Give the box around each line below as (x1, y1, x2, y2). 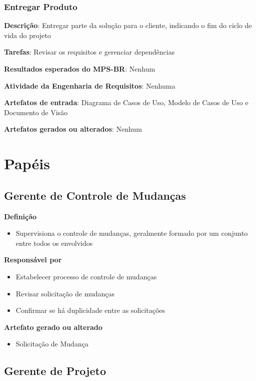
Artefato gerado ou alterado (4, 321, 102, 332)
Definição (4, 211, 37, 221)
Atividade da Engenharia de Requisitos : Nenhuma (4, 80, 175, 91)
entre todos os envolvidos (15, 237, 93, 248)
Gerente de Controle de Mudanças (4, 187, 186, 203)
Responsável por (4, 254, 62, 265)
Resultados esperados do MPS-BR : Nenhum (4, 64, 155, 74)
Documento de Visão (4, 107, 68, 117)
